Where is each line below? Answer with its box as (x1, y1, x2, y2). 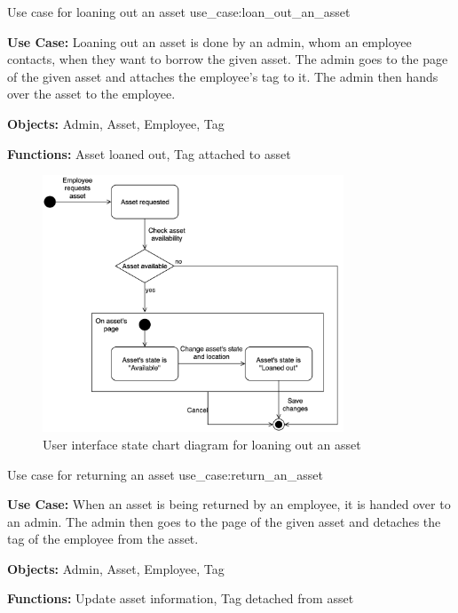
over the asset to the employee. (7, 84, 176, 103)
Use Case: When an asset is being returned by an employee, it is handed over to (7, 495, 451, 513)
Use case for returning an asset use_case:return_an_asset (7, 465, 323, 483)
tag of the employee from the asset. (7, 529, 199, 548)
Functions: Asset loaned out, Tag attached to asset (7, 144, 291, 163)
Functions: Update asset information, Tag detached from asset (7, 589, 354, 608)
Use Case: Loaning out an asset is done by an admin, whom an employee (7, 32, 412, 51)
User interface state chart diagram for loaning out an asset (43, 434, 361, 453)
